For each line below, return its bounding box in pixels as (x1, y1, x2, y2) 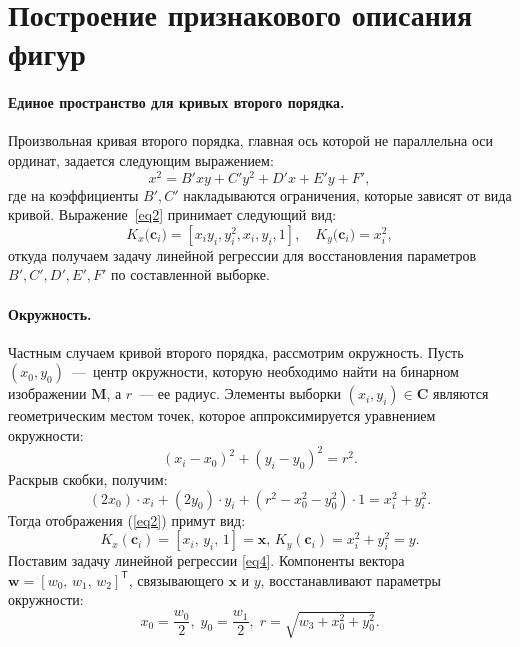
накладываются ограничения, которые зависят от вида (183, 184, 512, 205)
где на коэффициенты (8, 184, 139, 205)
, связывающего (128, 569, 224, 590)
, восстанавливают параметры (260, 569, 441, 590)
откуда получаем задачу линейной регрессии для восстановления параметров (8, 244, 477, 265)
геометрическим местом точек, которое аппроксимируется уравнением (8, 405, 436, 426)
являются (432, 383, 489, 404)
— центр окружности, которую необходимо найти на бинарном (71, 361, 459, 382)
